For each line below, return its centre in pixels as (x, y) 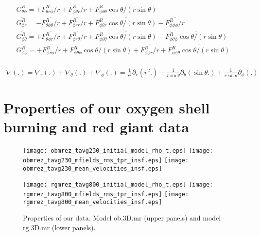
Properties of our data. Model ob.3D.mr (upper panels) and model (122, 218)
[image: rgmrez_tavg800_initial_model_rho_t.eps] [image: (118, 185)
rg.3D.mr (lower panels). (59, 227)
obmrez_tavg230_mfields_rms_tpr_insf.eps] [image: (106, 160)
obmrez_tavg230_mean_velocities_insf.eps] (93, 168)
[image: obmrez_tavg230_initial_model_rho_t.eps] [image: (118, 151)
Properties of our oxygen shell (107, 108)
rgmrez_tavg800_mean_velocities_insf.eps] (93, 202)
